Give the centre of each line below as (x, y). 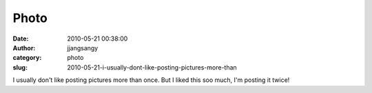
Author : (24, 48)
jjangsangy (83, 48)
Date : (21, 39)
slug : (20, 67)
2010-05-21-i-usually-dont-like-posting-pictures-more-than (152, 67)
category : (27, 58)
